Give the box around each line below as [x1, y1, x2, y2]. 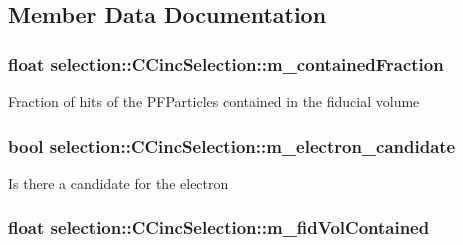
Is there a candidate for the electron [8, 172, 229, 193]
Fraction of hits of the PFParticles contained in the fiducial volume [8, 91, 420, 111]
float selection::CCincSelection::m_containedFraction [8, 51, 444, 76]
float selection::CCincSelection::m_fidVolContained [8, 215, 430, 240]
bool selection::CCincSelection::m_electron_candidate [8, 133, 456, 158]
